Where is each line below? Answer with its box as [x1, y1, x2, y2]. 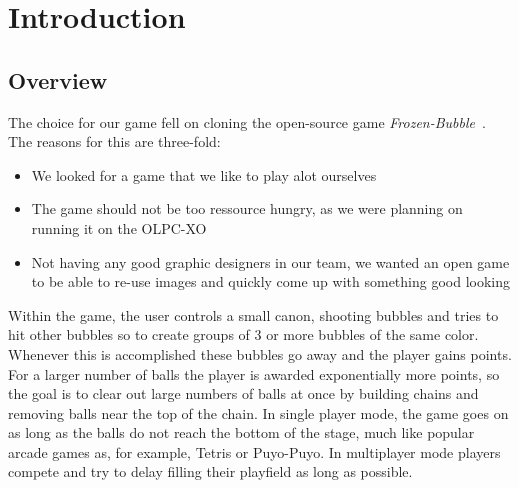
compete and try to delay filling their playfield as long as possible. [8, 461, 413, 482]
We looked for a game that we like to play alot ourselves [31, 164, 377, 185]
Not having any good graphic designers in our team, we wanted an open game [31, 251, 510, 272]
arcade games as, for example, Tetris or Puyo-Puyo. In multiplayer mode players [8, 441, 501, 462]
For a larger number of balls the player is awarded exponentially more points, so [8, 363, 500, 384]
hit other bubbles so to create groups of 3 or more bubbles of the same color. [8, 324, 479, 345]
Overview [8, 64, 108, 95]
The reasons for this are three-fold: [8, 131, 221, 152]
